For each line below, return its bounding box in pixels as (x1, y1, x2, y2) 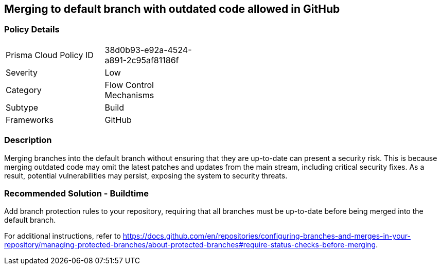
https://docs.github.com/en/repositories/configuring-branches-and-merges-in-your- (122, 231, 411, 241)
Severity (6, 67, 38, 78)
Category (6, 84, 42, 95)
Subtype (6, 102, 39, 113)
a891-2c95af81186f (104, 55, 179, 65)
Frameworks (6, 114, 54, 125)
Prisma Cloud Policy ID (6, 49, 94, 60)
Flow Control (104, 79, 154, 90)
